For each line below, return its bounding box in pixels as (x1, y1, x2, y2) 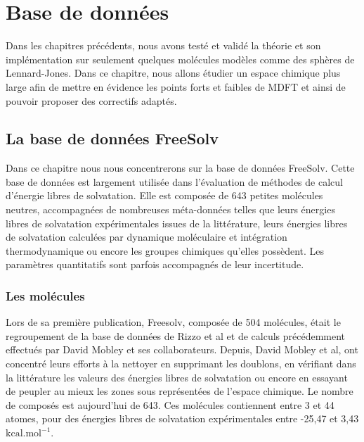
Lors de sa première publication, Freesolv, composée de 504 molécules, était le (6, 315, 341, 329)
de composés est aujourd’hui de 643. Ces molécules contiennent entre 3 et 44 (6, 397, 334, 412)
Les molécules (6, 286, 85, 304)
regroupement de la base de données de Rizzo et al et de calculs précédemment (6, 328, 346, 343)
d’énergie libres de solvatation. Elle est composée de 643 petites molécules (6, 188, 323, 203)
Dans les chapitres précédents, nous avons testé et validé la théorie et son (6, 38, 321, 53)
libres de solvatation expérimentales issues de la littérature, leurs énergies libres (6, 215, 348, 230)
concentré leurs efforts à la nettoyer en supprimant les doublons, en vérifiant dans (6, 356, 356, 371)
